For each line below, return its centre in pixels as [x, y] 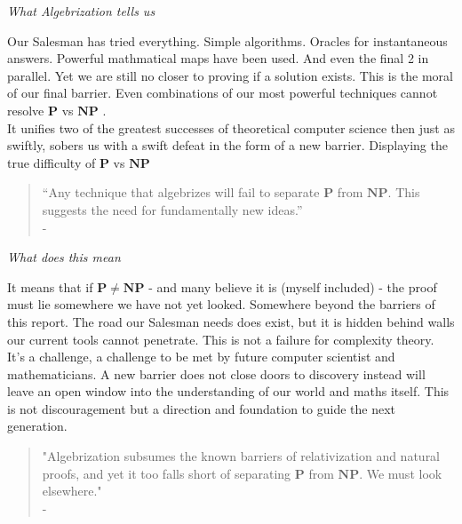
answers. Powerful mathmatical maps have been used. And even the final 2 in [218, 58]
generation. [37, 426]
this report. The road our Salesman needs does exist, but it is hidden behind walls [231, 321]
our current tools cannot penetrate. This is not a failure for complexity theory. [221, 339]
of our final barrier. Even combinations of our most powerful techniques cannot [223, 93]
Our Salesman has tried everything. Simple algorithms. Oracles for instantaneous [227, 40]
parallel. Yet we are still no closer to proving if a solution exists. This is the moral [230, 75]
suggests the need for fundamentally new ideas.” [172, 209]
